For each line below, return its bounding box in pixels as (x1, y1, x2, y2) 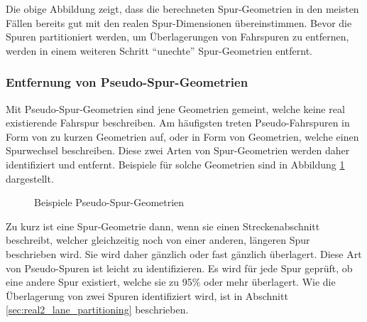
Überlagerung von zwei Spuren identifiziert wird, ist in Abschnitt (6, 288, 288, 303)
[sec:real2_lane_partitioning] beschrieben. (6, 302, 189, 317)
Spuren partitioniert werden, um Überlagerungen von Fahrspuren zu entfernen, (6, 29, 349, 44)
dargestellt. (6, 171, 54, 186)
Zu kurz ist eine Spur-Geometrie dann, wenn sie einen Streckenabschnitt (6, 218, 320, 233)
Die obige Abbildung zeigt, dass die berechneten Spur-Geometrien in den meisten (6, 1, 359, 16)
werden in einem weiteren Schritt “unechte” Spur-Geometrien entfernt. (6, 43, 312, 58)
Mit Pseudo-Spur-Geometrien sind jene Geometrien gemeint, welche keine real (6, 101, 345, 116)
